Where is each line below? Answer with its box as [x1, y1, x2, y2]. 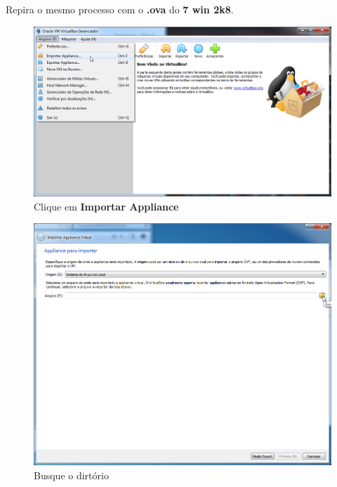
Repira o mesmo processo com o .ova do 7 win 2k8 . [6, 2, 234, 16]
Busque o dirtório [34, 467, 109, 482]
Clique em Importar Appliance [34, 199, 179, 213]
